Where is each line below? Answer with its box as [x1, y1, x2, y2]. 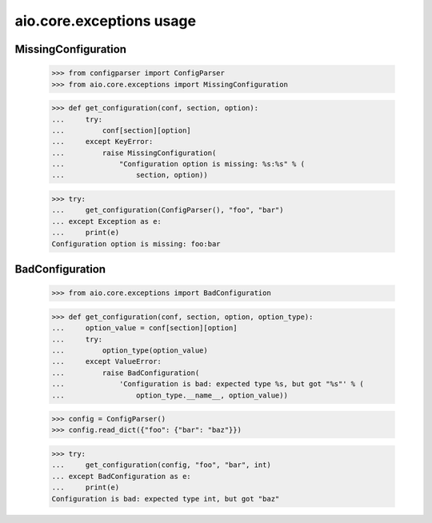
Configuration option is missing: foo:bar [51, 239, 221, 248]
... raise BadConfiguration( [51, 368, 200, 377]
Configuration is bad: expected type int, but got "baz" [51, 494, 280, 503]
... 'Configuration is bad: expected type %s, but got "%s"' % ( [51, 380, 364, 389]
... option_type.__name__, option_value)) [51, 390, 288, 400]
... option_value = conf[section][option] [51, 324, 238, 333]
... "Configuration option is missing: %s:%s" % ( [51, 160, 306, 169]
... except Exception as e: [51, 217, 162, 226]
